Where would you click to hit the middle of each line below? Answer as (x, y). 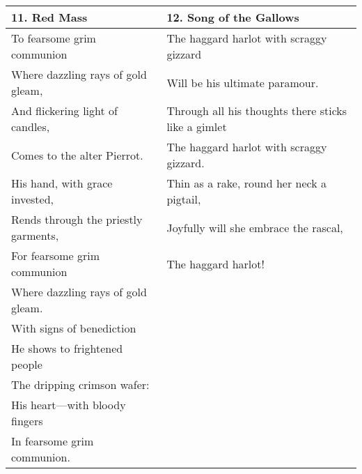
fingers (27, 421)
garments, (35, 235)
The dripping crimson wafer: (80, 384)
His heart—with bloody (69, 405)
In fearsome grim (53, 441)
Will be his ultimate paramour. (243, 82)
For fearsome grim (56, 255)
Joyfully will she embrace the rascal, (255, 227)
